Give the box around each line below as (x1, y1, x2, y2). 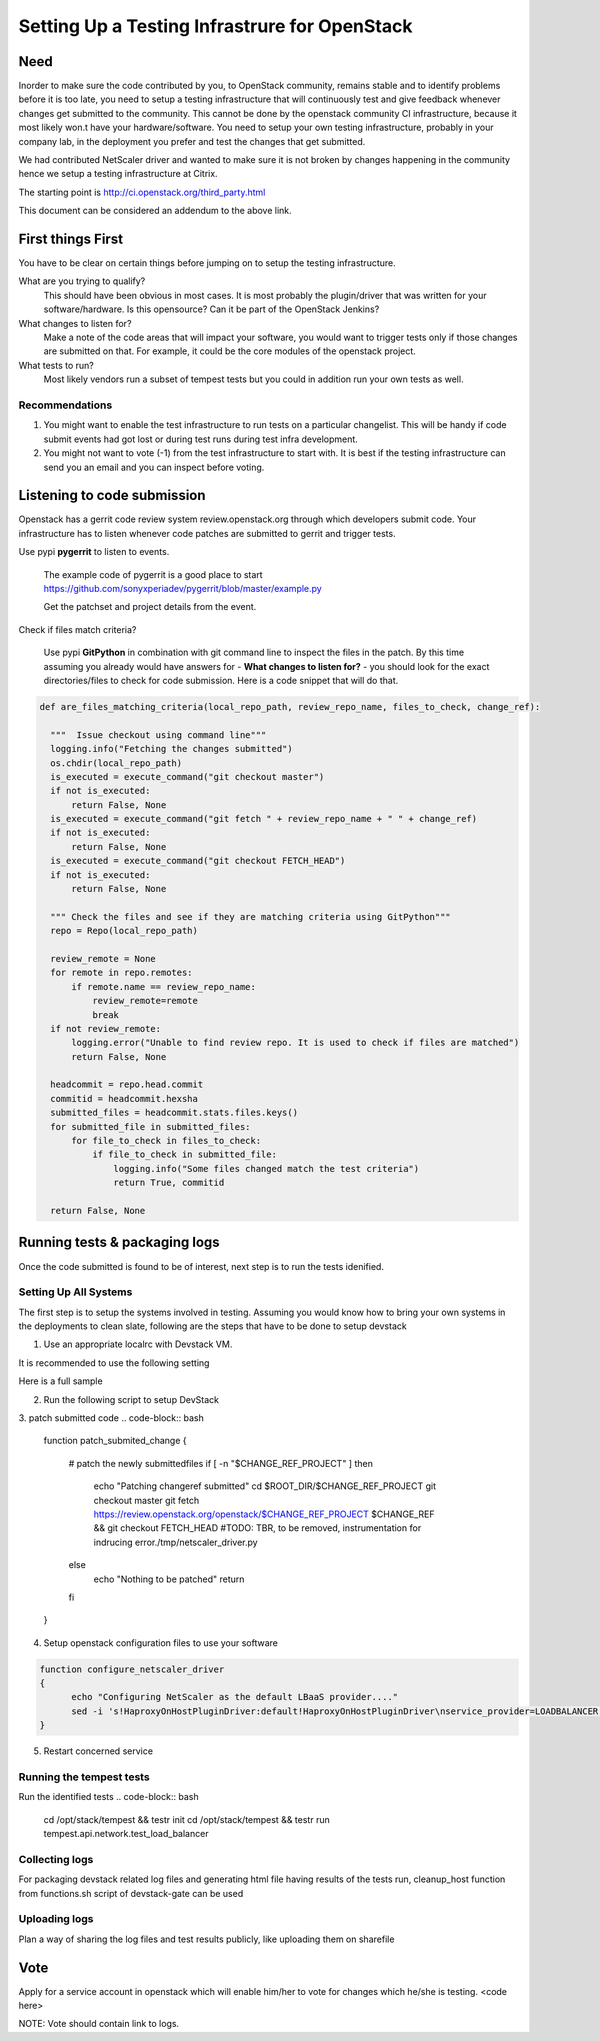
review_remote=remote (91, 995, 199, 1007)
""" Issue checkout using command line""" (50, 729, 267, 740)
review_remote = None (50, 953, 157, 964)
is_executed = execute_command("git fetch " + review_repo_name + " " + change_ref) (50, 813, 478, 825)
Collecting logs (18, 1852, 94, 1866)
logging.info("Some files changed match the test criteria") (113, 1163, 420, 1174)
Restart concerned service (43, 1745, 154, 1757)
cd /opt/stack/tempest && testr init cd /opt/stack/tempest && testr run (43, 1813, 330, 1825)
